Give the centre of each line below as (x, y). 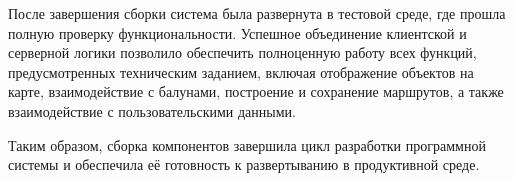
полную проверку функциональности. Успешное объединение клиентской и (237, 32)
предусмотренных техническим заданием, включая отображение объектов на (241, 71)
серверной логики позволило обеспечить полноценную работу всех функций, (242, 52)
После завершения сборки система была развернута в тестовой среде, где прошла (257, 13)
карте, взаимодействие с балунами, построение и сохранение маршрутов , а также (256, 91)
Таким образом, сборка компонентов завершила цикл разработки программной (247, 144)
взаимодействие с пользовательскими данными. (152, 110)
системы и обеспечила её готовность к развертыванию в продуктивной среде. (244, 164)
